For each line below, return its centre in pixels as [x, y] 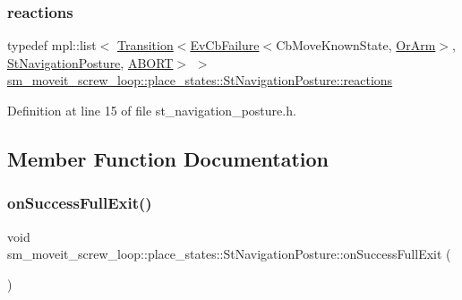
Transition [145, 45]
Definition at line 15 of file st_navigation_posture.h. [152, 110]
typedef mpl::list [52, 45]
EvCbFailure [225, 45]
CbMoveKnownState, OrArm [356, 45]
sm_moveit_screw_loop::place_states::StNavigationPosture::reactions [200, 80]
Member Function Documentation [168, 158]
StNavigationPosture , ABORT [90, 62]
